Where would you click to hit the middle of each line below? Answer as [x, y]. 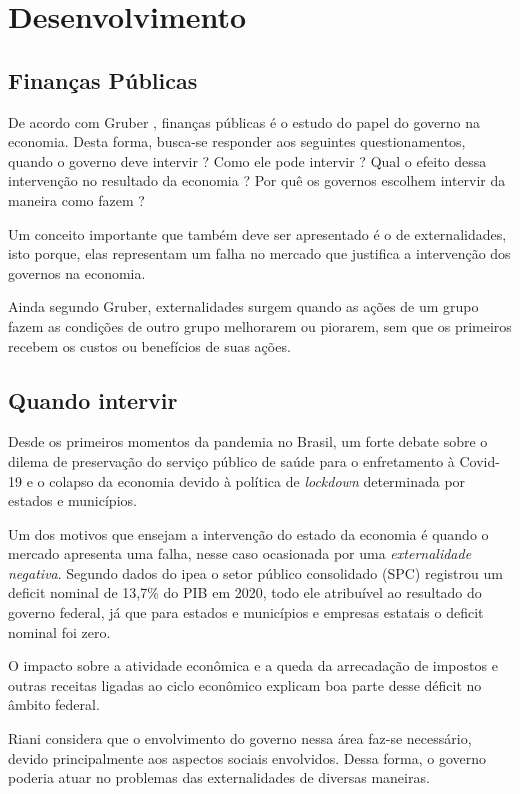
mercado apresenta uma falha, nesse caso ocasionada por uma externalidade [240, 553]
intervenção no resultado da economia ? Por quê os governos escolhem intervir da [257, 180]
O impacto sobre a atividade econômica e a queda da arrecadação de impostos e [253, 665]
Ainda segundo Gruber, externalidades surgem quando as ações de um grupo [243, 306]
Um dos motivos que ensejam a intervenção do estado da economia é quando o [248, 533]
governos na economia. [77, 272]
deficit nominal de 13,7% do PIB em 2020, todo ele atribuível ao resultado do [245, 592]
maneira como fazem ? [76, 199]
